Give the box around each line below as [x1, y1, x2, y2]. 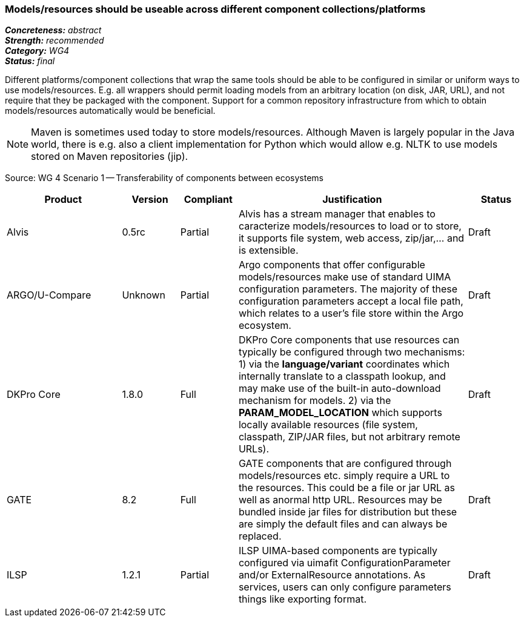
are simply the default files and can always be [238, 518, 448, 531]
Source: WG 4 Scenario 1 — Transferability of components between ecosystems [5, 173, 324, 184]
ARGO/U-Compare [7, 289, 91, 302]
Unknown [122, 289, 165, 302]
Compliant [184, 193, 233, 206]
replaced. [238, 530, 282, 543]
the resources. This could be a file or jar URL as [238, 481, 456, 494]
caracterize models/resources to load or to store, [238, 220, 462, 233]
